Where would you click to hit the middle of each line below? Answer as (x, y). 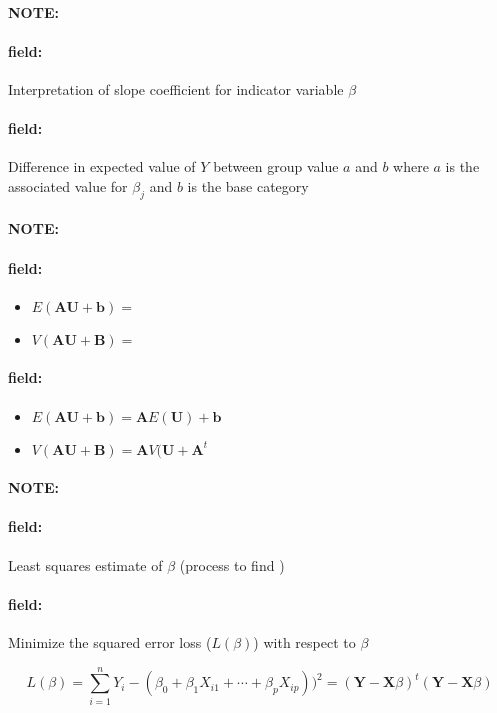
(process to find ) (232, 564)
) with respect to (304, 641)
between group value (276, 166)
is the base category (248, 185)
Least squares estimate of (85, 564)
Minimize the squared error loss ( (110, 641)
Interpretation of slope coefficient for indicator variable (176, 88)
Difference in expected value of (102, 166)
